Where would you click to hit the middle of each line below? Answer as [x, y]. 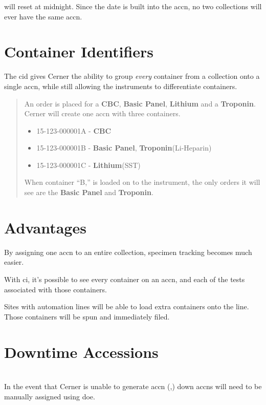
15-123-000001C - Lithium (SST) [88, 165]
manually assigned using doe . [50, 396]
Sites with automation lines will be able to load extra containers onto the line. [127, 306]
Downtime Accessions [81, 351]
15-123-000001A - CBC [74, 130]
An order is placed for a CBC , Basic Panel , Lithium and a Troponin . [140, 103]
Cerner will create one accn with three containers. [102, 113]
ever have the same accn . [43, 16]
